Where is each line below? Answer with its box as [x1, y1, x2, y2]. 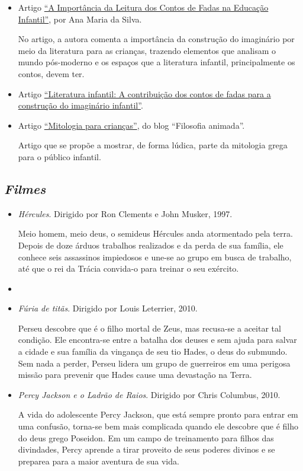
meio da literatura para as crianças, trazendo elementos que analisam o [18, 44, 276, 56]
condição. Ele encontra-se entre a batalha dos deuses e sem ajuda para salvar [18, 333, 297, 346]
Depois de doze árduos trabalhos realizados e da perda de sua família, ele [18, 238, 283, 251]
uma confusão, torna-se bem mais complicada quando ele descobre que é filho [18, 420, 299, 432]
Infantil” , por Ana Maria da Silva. [18, 12, 142, 25]
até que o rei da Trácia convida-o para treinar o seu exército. [18, 262, 239, 275]
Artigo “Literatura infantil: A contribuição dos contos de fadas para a [18, 87, 271, 100]
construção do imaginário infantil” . [18, 99, 143, 112]
